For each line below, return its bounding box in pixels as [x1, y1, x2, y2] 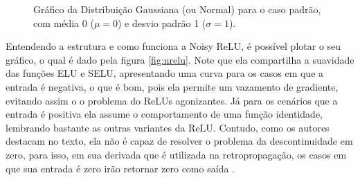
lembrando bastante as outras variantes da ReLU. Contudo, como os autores [6, 120, 330, 134]
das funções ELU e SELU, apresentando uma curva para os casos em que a [6, 66, 324, 80]
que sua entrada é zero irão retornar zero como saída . [6, 161, 235, 175]
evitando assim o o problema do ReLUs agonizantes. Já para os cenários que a [6, 93, 338, 107]
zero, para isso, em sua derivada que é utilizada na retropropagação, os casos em [6, 147, 347, 161]
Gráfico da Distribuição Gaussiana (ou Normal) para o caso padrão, [33, 2, 321, 16]
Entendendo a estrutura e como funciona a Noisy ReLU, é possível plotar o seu [6, 39, 341, 53]
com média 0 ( [33, 15, 94, 30]
